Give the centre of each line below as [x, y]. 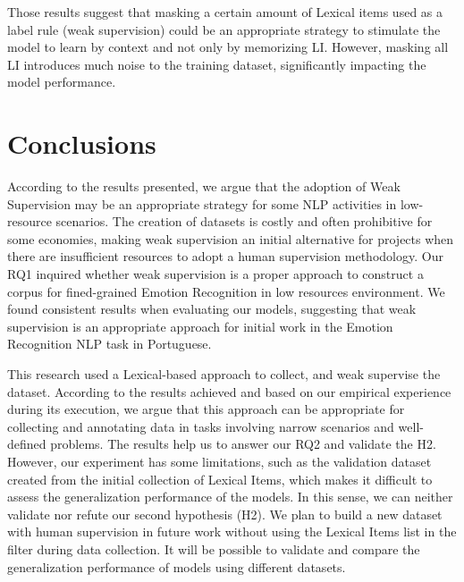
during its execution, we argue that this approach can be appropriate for [206, 409]
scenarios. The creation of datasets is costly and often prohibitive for [244, 221]
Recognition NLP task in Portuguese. [110, 344]
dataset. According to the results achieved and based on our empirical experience [229, 391]
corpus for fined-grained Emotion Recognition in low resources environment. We [226, 291]
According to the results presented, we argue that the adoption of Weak [204, 186]
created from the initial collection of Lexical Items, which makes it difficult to [220, 479]
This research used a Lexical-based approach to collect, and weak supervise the [224, 374]
